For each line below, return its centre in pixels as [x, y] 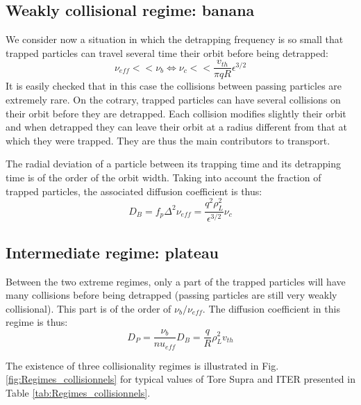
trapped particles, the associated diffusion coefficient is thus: [134, 191]
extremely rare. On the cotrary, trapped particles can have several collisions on [173, 100]
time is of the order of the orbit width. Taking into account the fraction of [163, 177]
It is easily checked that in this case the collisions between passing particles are [174, 86]
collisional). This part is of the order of [89, 308]
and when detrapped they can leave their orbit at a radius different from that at [176, 127]
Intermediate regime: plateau [112, 252]
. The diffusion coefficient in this [271, 308]
